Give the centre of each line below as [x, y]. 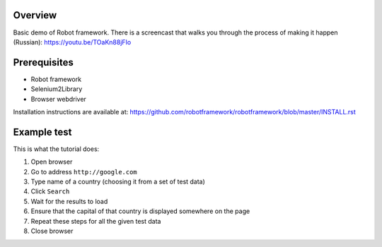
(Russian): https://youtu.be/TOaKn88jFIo [72, 42]
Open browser [52, 162]
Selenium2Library [57, 89]
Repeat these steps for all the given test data [96, 221]
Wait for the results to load [69, 201]
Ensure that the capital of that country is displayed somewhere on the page [140, 211]
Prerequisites [43, 62]
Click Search [50, 191]
